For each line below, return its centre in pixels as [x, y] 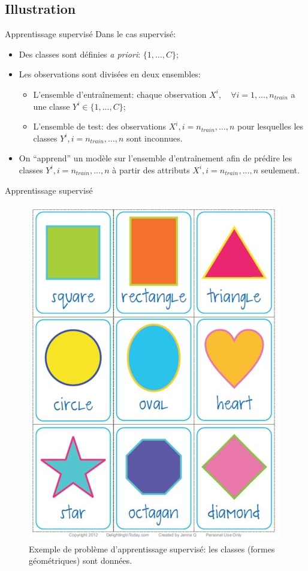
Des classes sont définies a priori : [80, 54]
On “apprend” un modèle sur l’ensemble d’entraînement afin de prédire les [155, 158]
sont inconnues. [155, 138]
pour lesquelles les [271, 126]
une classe [52, 106]
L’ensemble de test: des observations [100, 126]
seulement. [280, 169]
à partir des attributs [151, 169]
